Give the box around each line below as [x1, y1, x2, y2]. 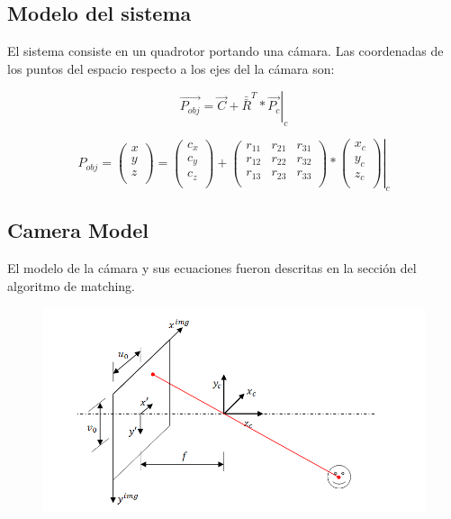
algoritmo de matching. [7, 276, 135, 295]
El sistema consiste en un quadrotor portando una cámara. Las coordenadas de [7, 41, 444, 60]
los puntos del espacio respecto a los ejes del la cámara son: [7, 59, 335, 77]
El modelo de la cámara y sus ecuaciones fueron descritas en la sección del [7, 259, 417, 278]
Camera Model [7, 216, 149, 244]
